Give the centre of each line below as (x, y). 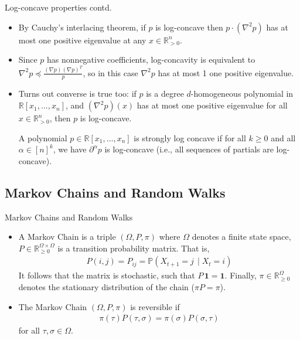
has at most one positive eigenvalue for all (212, 105)
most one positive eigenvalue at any (82, 40)
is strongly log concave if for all (190, 137)
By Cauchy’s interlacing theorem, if (82, 27)
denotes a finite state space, (241, 237)
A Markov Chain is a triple (67, 237)
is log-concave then (189, 27)
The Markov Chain (53, 306)
